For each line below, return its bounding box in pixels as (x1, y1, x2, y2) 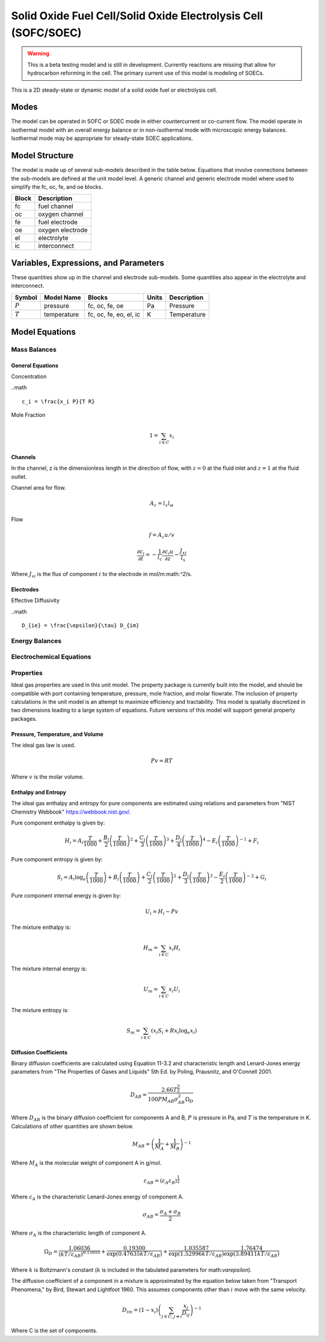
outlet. (11, 473, 27, 480)
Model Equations (11, 326, 76, 337)
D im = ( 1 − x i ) (122, 1306, 158, 1315)
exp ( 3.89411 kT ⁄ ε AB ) (223, 1250, 280, 1259)
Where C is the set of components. (11, 1327, 97, 1334)
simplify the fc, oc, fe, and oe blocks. (11, 183, 103, 190)
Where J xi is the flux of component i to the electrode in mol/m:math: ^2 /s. (11, 570, 193, 579)
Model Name (44, 293, 81, 302)
